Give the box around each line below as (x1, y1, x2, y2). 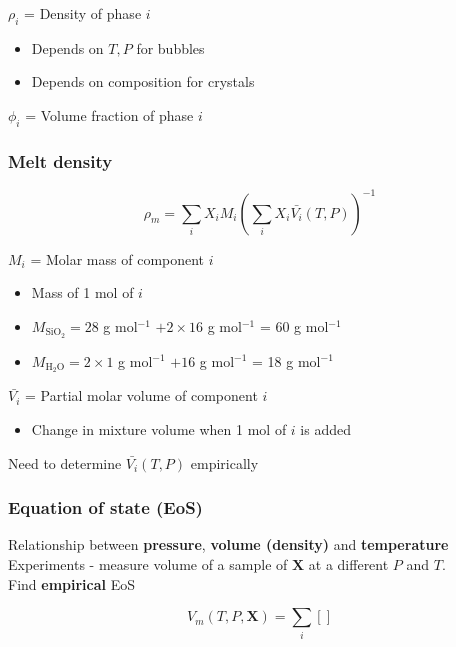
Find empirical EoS (8, 573, 135, 594)
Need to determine (8, 452, 122, 473)
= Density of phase (24, 3, 142, 23)
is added (300, 419, 351, 439)
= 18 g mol (252, 350, 321, 371)
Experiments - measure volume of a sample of (8, 554, 288, 574)
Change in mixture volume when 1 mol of (31, 419, 287, 439)
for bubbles (136, 37, 205, 58)
